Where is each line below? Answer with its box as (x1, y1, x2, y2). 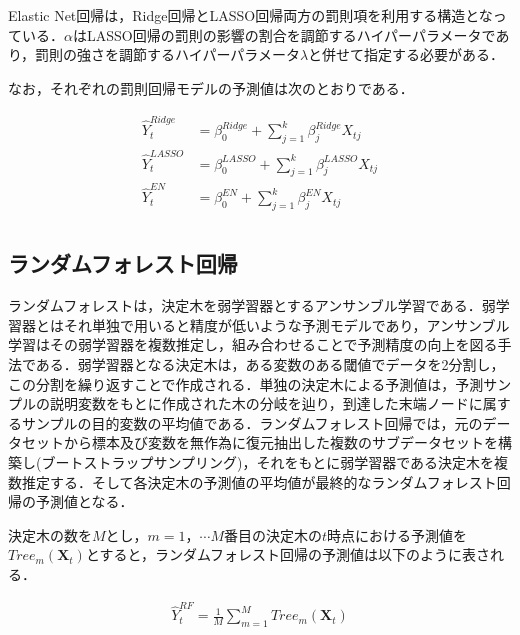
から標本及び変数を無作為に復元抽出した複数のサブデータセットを (63, 432, 498, 453)
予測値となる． (35, 491, 134, 512)
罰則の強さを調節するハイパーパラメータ (35, 44, 300, 65)
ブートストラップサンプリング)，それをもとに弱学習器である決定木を (41, 452, 495, 472)
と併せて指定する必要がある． (308, 44, 505, 65)
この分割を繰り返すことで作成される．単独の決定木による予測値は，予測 (8, 373, 484, 394)
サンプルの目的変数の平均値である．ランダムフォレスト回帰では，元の (21, 412, 483, 433)
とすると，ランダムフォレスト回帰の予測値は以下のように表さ (85, 544, 491, 565)
